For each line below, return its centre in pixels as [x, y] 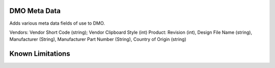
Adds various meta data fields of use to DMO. [57, 23]
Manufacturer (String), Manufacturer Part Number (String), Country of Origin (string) [98, 39]
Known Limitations [40, 54]
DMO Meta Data [35, 11]
